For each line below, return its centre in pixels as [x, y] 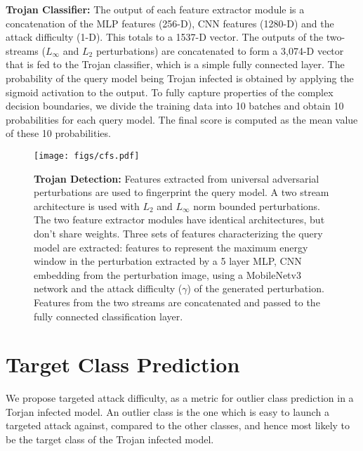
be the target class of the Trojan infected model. [110, 439]
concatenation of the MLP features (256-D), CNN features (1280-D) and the [170, 23]
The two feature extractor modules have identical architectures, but [179, 220]
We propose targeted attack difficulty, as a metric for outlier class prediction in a [180, 398]
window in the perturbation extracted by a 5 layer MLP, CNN [168, 261]
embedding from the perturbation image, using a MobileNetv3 [167, 274]
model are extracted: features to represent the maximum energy [171, 247]
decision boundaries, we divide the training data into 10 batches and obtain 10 [175, 106]
